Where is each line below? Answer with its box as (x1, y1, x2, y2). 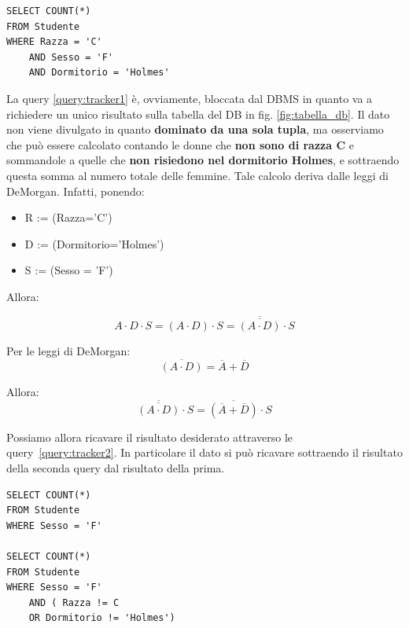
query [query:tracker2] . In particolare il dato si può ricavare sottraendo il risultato (6, 444, 403, 461)
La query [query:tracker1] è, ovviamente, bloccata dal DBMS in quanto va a (6, 90, 373, 106)
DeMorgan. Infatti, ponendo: (6, 182, 145, 199)
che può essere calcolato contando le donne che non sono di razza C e (6, 136, 354, 152)
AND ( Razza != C (28, 597, 120, 608)
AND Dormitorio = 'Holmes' (28, 67, 170, 79)
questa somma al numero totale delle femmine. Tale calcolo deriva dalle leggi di (6, 167, 389, 183)
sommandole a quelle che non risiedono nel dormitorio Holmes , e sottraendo (6, 152, 400, 168)
